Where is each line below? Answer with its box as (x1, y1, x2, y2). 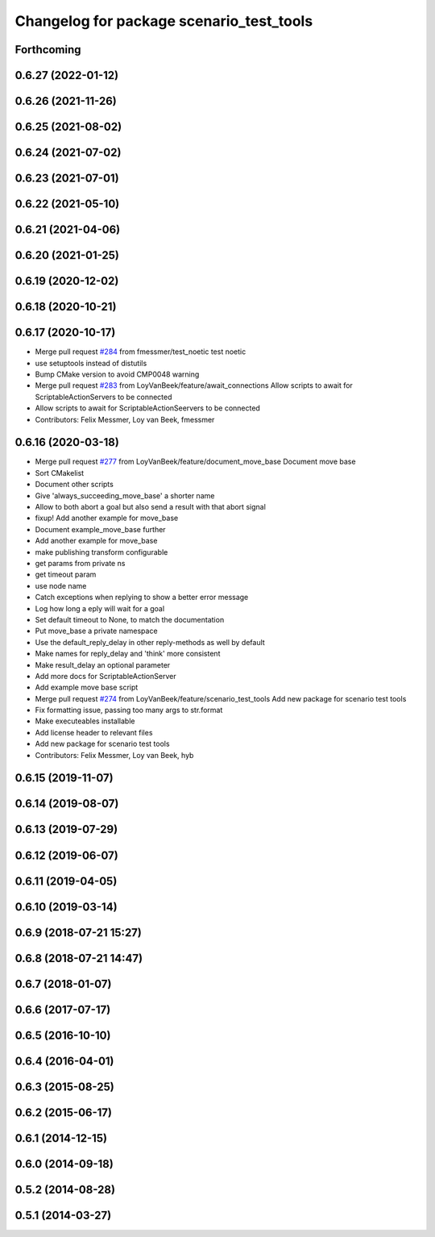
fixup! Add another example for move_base (35, 513, 179, 523)
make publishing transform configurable (35, 547, 168, 556)
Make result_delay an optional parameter (35, 660, 171, 669)
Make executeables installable (35, 716, 135, 726)
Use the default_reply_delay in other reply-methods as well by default (35, 637, 265, 647)
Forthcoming (14, 43, 81, 56)
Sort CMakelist (35, 468, 85, 477)
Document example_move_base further (35, 524, 166, 534)
